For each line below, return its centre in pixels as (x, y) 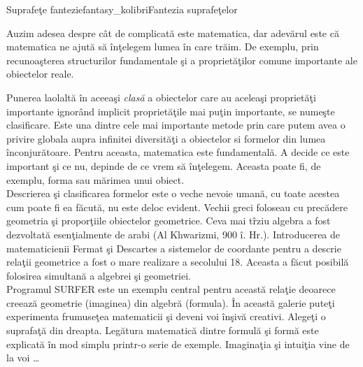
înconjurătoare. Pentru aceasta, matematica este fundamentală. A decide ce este (178, 152)
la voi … (23, 358)
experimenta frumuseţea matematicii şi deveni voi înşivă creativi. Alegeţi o (166, 316)
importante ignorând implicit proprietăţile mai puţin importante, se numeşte (171, 111)
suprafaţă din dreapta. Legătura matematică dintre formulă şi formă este (163, 330)
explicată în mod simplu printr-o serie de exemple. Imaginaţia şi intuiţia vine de (178, 344)
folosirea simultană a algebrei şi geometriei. (99, 275)
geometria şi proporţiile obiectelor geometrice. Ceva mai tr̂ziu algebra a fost (169, 221)
